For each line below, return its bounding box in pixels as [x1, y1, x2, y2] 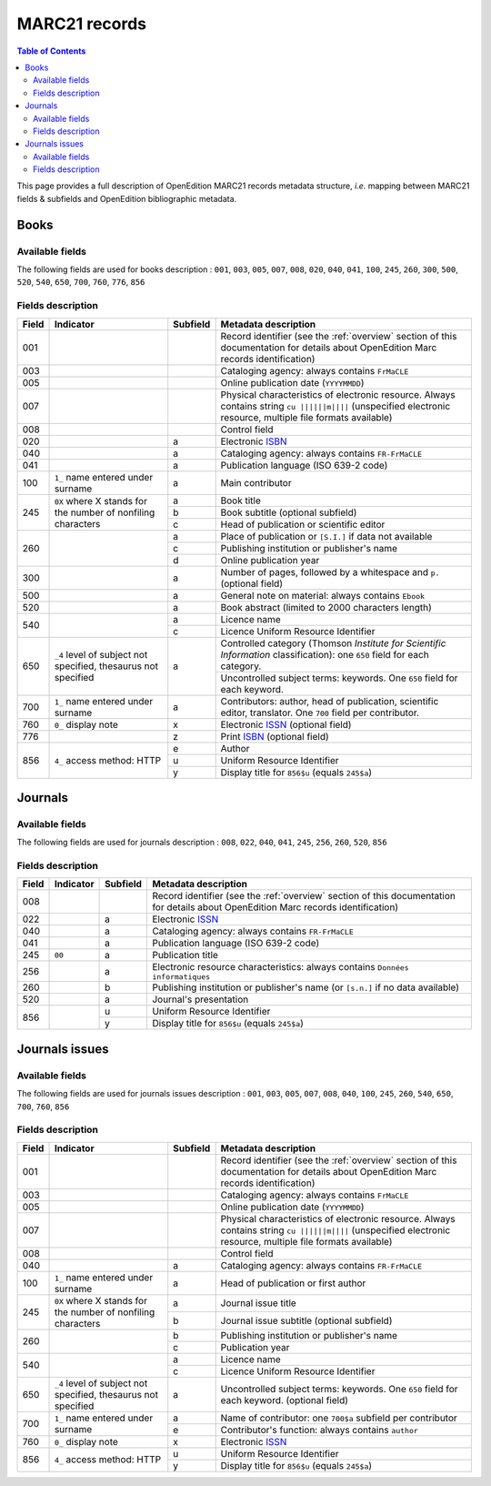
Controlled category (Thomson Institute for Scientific [220, 637, 446, 650]
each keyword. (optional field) [220, 1393, 349, 1406]
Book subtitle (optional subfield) [220, 506, 357, 519]
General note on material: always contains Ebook [220, 589, 426, 601]
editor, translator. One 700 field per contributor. [220, 706, 420, 719]
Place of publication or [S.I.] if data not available [220, 530, 433, 542]
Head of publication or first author [220, 1277, 366, 1289]
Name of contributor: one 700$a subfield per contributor [220, 1411, 458, 1424]
